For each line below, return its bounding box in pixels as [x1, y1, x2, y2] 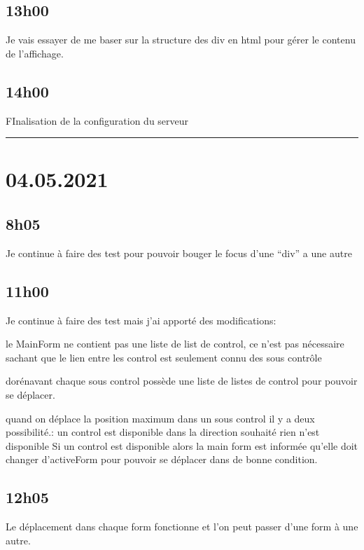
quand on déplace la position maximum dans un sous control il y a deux [6, 411, 315, 425]
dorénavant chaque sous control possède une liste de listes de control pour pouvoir [6, 373, 358, 388]
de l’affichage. [6, 46, 64, 60]
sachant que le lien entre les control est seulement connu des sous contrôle [6, 350, 322, 364]
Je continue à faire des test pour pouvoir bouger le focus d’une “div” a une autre [6, 245, 352, 260]
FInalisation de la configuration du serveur [6, 113, 189, 128]
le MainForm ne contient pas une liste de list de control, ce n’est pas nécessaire [6, 336, 344, 351]
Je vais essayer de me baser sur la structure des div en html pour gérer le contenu [6, 32, 356, 47]
